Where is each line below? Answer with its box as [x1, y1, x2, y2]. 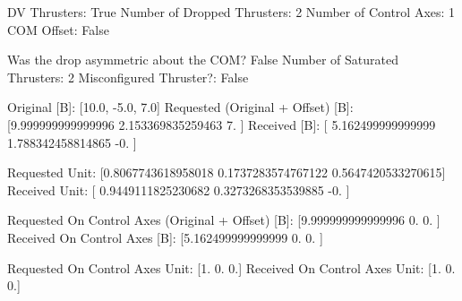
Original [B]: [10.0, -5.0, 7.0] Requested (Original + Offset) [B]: [7, 98, 354, 116]
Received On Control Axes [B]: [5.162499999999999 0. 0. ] [7, 228, 323, 246]
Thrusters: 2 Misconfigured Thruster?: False [7, 67, 249, 86]
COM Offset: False [7, 20, 109, 39]
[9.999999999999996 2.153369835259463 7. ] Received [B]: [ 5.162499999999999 [7, 115, 436, 133]
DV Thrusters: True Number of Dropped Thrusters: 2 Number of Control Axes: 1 [7, 3, 456, 21]
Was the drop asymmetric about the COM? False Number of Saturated [7, 50, 398, 69]
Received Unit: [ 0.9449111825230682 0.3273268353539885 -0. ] [7, 180, 350, 199]
